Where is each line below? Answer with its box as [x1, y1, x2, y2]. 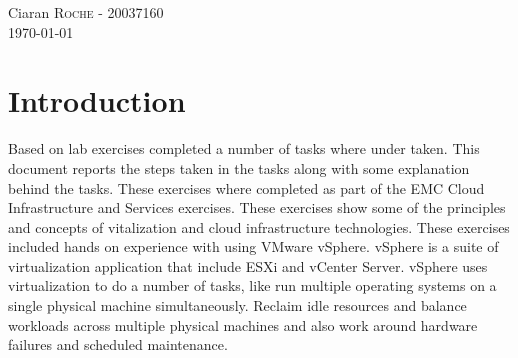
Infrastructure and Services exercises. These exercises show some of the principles [8, 197, 506, 218]
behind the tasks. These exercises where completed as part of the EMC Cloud [8, 177, 485, 198]
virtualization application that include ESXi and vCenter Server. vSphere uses [8, 255, 488, 276]
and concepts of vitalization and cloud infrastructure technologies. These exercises [8, 216, 510, 237]
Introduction [8, 80, 186, 121]
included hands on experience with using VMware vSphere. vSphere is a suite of [8, 236, 499, 257]
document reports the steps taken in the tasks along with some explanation [8, 157, 470, 178]
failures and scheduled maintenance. [8, 334, 228, 355]
